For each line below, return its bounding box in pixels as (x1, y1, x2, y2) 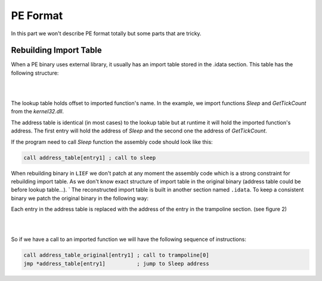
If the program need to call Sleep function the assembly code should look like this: (11, 138, 213, 146)
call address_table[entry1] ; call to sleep (23, 154, 156, 161)
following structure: (11, 69, 59, 76)
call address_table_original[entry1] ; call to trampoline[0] (23, 252, 209, 259)
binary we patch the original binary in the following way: (11, 194, 149, 202)
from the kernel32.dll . (11, 108, 64, 115)
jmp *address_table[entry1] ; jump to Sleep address (23, 260, 209, 267)
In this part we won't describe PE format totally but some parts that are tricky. (11, 30, 202, 37)
